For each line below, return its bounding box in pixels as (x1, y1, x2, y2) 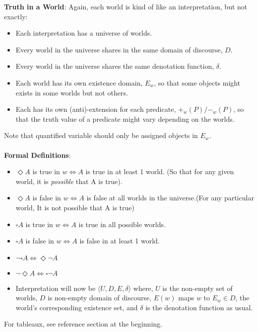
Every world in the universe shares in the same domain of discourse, (15, 44, 223, 54)
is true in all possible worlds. (78, 219, 166, 229)
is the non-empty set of (162, 283, 233, 293)
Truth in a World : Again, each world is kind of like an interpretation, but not (4, 1, 248, 11)
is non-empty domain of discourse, (48, 292, 152, 303)
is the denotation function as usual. (145, 302, 253, 312)
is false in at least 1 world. (79, 236, 160, 246)
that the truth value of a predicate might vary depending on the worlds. (15, 113, 235, 124)
